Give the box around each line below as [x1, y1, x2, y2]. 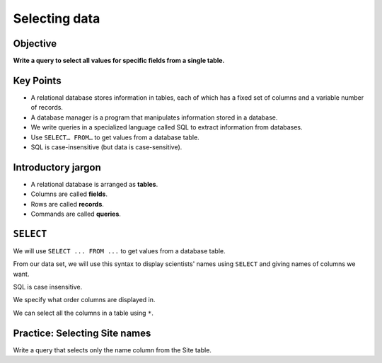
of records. [30, 103, 64, 112]
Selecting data [13, 11, 100, 26]
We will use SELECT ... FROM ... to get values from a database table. [13, 246, 226, 255]
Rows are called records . [30, 200, 104, 208]
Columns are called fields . [30, 190, 108, 198]
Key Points [13, 74, 62, 86]
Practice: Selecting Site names [13, 327, 151, 339]
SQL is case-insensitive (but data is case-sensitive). [30, 142, 183, 151]
